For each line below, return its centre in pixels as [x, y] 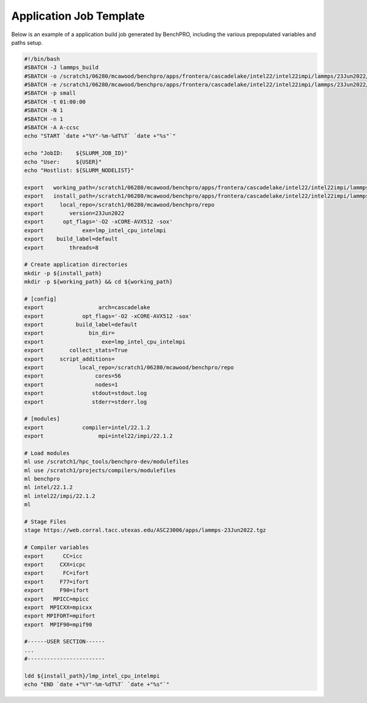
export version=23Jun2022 [74, 213]
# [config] [40, 299]
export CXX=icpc [55, 564]
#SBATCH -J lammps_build [61, 68]
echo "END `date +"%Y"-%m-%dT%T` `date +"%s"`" [97, 685]
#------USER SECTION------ [65, 642]
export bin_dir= [69, 333]
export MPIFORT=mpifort [60, 616]
